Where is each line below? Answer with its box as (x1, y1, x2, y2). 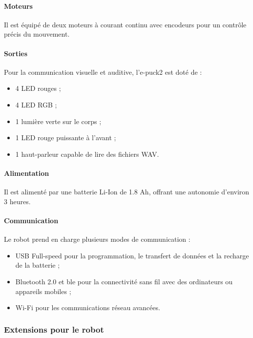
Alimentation (4, 168, 49, 178)
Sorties (4, 48, 28, 58)
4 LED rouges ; (15, 83, 61, 93)
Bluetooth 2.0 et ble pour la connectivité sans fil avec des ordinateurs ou (15, 276, 233, 286)
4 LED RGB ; (15, 99, 57, 109)
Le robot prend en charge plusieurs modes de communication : (4, 234, 190, 244)
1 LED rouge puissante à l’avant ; (15, 132, 116, 143)
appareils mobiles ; (15, 286, 71, 296)
